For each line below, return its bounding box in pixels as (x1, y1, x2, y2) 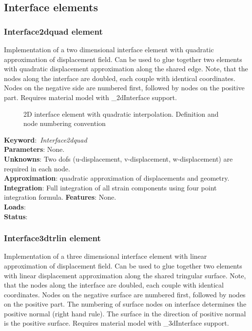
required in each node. (4, 163, 70, 173)
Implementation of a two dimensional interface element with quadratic (4, 44, 214, 54)
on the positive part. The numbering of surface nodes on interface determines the (4, 299, 247, 309)
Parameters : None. (4, 144, 65, 154)
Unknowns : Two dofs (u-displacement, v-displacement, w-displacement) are (4, 153, 233, 164)
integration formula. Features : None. (4, 192, 116, 202)
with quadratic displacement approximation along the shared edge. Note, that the (4, 63, 248, 74)
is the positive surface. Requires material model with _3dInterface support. (4, 318, 229, 328)
